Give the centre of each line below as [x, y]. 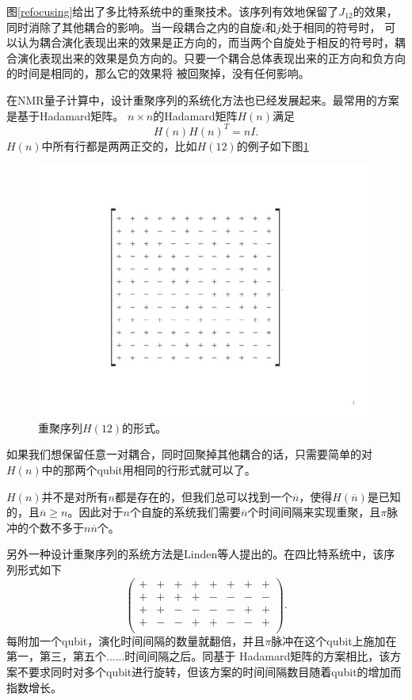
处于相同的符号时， [331, 27]
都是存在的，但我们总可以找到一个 [203, 496]
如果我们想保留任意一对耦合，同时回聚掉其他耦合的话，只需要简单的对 [189, 454]
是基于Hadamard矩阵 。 [65, 115]
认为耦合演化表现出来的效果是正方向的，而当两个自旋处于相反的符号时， [206, 42]
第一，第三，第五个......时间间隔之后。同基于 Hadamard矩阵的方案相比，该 [198, 656]
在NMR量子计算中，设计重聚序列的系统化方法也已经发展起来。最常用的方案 [203, 99]
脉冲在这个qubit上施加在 [334, 640]
